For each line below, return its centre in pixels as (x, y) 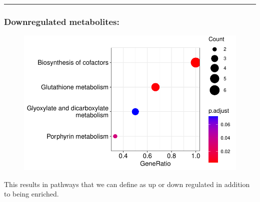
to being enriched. (31, 194)
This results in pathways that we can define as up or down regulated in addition (127, 184)
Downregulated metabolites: (62, 21)
